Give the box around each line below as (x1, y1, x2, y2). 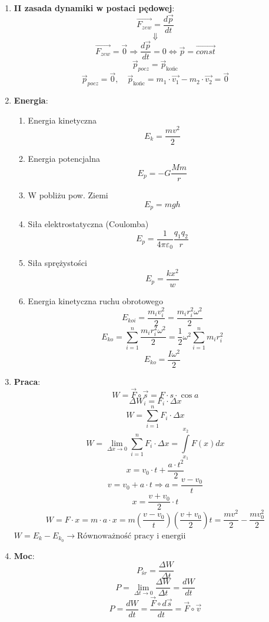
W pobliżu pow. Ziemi (28, 189, 108, 201)
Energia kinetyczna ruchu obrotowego (28, 295, 163, 307)
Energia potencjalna (28, 152, 100, 164)
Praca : (14, 375, 41, 388)
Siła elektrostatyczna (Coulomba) (28, 218, 149, 230)
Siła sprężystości (28, 257, 87, 269)
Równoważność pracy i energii (77, 531, 186, 540)
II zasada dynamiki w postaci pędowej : (14, 2, 175, 14)
